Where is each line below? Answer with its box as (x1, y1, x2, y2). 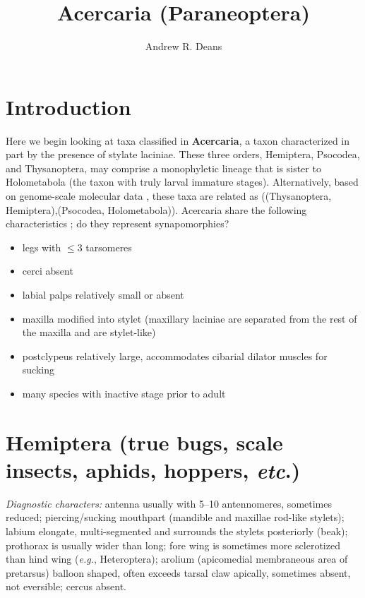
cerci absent (22, 263, 73, 278)
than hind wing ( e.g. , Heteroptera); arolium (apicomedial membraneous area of (6, 551, 348, 566)
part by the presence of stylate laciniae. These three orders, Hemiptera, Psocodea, (6, 147, 360, 162)
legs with (22, 239, 61, 254)
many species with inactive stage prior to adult (22, 385, 226, 400)
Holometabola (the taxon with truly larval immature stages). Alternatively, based (6, 174, 359, 189)
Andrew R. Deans (145, 39, 222, 54)
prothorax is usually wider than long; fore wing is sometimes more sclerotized (6, 537, 340, 552)
